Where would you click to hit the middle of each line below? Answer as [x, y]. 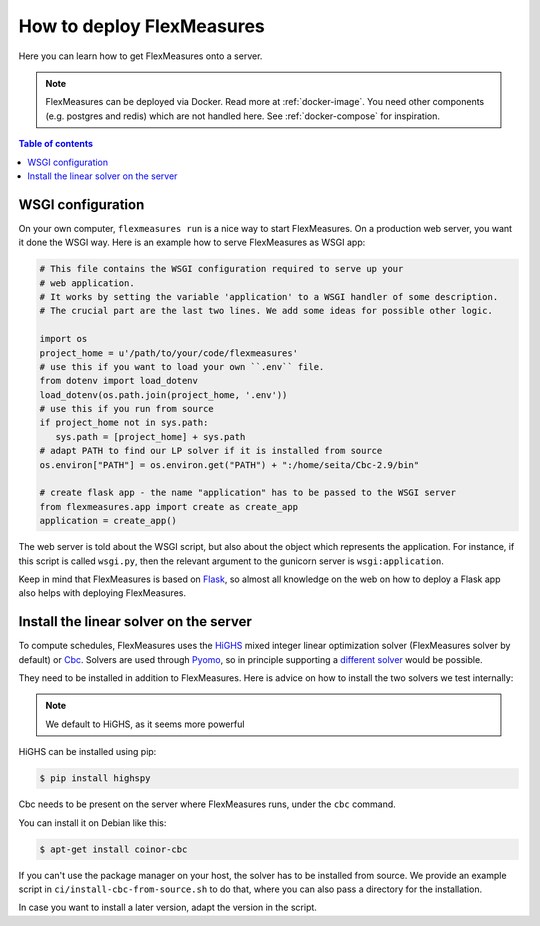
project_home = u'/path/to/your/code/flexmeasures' [169, 353]
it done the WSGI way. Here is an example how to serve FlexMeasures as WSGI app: [192, 242]
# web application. [87, 283]
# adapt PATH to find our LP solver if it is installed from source [211, 451]
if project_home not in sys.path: [124, 423]
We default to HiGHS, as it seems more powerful [145, 724]
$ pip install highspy [95, 778]
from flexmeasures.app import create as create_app [169, 506]
